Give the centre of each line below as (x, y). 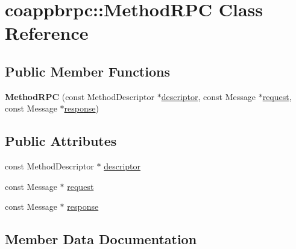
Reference (47, 33)
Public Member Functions (87, 71)
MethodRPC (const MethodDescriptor (80, 96)
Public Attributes (61, 141)
